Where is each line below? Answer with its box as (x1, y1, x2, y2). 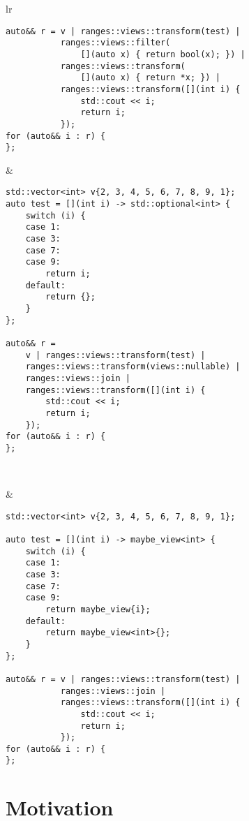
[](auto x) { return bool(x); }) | (80, 49, 246, 59)
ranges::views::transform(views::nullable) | (25, 362, 241, 372)
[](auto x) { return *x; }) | (80, 73, 220, 83)
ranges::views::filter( (60, 38, 171, 48)
